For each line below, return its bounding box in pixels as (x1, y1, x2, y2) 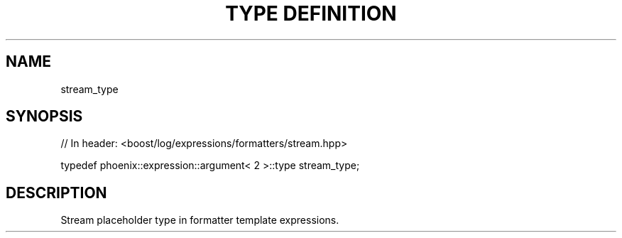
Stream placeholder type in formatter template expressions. (60, 214, 339, 227)
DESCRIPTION (6, 183, 107, 202)
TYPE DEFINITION (225, 1, 397, 26)
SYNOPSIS (6, 107, 83, 126)
